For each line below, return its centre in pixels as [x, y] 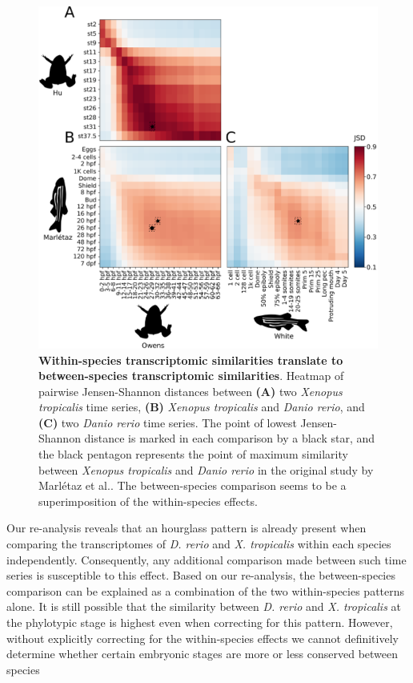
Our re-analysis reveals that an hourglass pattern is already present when [186, 528]
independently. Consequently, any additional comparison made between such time [206, 559]
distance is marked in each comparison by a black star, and [230, 438]
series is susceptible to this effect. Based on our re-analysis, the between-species [201, 575]
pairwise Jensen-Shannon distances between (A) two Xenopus [190, 391]
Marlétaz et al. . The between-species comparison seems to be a [192, 485]
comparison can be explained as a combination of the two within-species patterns [206, 590]
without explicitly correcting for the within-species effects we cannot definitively [202, 638]
